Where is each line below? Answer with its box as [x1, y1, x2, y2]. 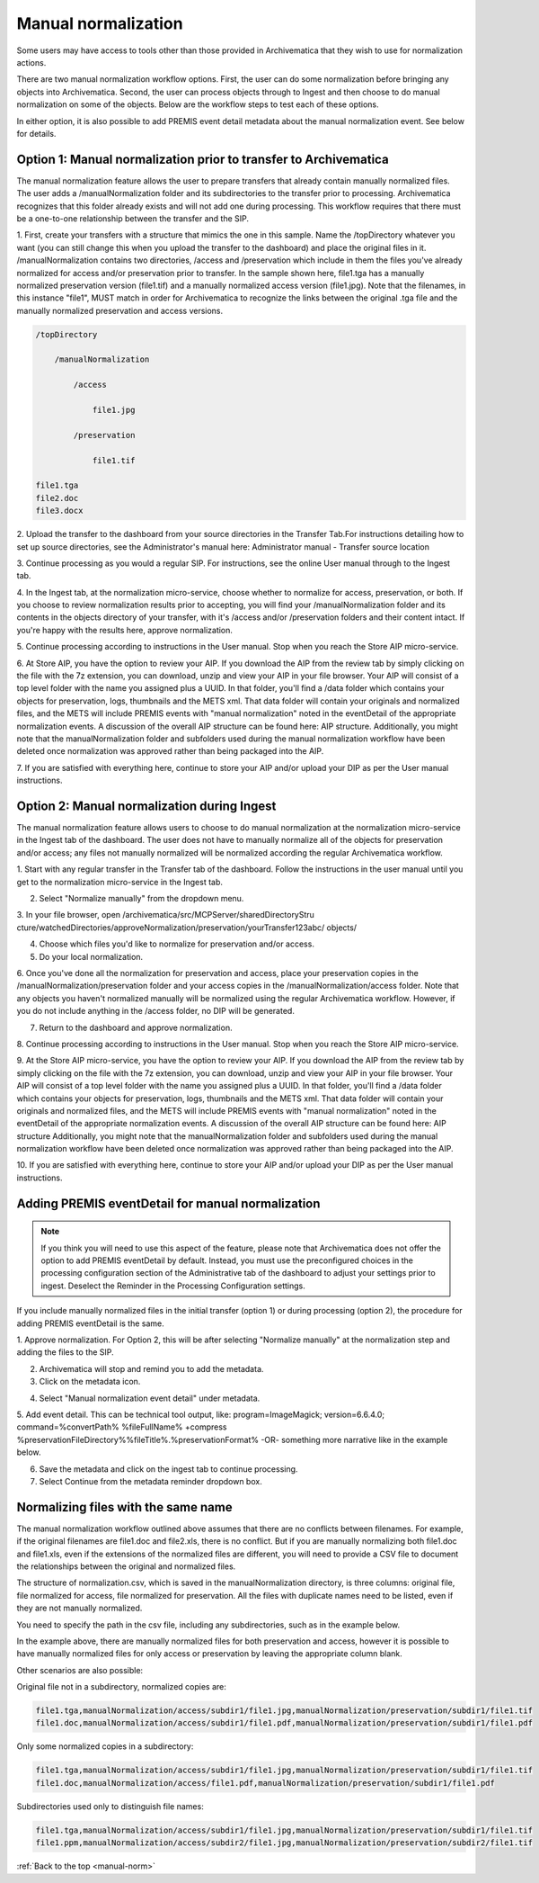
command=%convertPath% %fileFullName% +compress [16, 1421, 227, 1432]
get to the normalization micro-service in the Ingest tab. [16, 876, 224, 887]
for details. [16, 128, 57, 139]
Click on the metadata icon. [39, 1376, 141, 1387]
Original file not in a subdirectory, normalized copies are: [16, 1681, 226, 1692]
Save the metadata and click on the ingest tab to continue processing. [39, 1463, 298, 1475]
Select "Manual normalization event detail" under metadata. [39, 1393, 261, 1403]
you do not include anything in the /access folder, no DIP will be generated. [16, 1006, 296, 1017]
